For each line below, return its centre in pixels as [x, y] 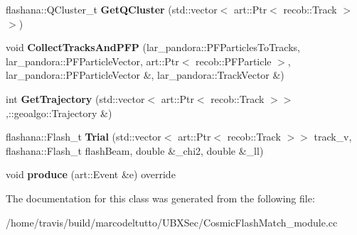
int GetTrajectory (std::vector [75, 98]
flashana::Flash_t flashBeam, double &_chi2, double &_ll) [135, 150]
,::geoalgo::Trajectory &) [59, 113]
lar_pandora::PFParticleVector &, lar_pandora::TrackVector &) [145, 75]
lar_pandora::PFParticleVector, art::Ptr [92, 61]
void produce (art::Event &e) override [91, 174]
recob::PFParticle [234, 61]
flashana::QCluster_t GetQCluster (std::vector [112, 9]
